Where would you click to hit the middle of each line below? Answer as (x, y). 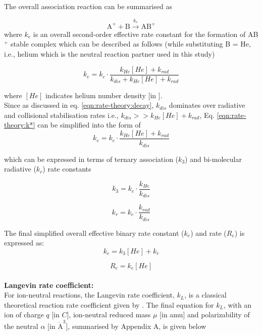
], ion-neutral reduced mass (109, 315)
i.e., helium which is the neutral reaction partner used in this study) (110, 53)
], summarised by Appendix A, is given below (136, 326)
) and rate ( (208, 233)
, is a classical (205, 295)
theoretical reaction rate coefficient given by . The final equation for (109, 304)
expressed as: (24, 243)
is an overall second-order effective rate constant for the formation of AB (146, 34)
